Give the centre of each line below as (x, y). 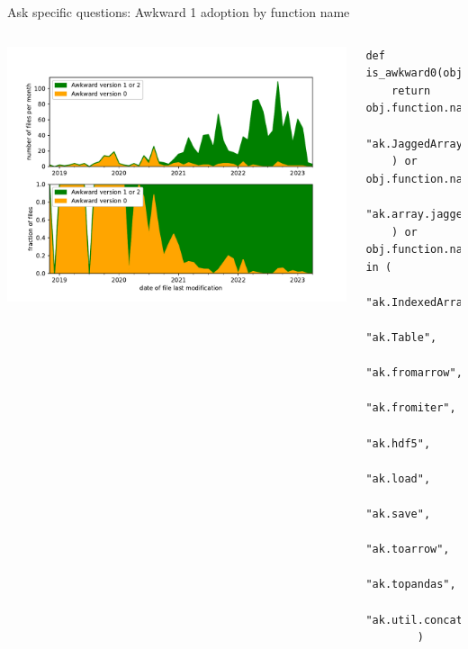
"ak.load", (398, 478)
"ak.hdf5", (398, 443)
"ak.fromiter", (411, 408)
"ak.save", (398, 514)
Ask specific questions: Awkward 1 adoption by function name (179, 12)
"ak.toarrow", (408, 550)
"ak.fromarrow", (414, 373)
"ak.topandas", (411, 585)
